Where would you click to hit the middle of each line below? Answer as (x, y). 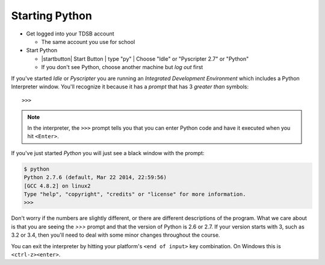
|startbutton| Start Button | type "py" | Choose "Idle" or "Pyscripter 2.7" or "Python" (145, 59)
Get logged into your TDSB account (70, 34)
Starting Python (52, 16)
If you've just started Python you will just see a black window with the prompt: (108, 153)
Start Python (42, 50)
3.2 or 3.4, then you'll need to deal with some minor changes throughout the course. (116, 235)
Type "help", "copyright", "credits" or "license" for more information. (135, 194)
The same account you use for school (88, 41)
